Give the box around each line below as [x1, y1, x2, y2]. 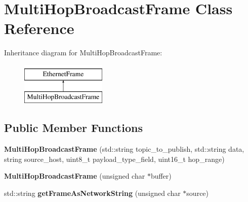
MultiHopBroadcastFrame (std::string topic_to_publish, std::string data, [4, 144, 244, 154]
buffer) [150, 171, 172, 181]
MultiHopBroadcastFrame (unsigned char [4, 171, 145, 181]
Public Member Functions [4, 120, 143, 136]
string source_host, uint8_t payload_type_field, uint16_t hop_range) [4, 153, 225, 164]
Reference [4, 18, 74, 39]
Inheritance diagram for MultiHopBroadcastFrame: [4, 47, 162, 58]
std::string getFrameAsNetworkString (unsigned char [4, 188, 181, 198]
